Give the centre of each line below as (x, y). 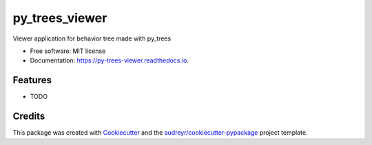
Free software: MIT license (68, 51)
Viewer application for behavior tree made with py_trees (92, 38)
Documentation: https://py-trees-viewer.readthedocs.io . (110, 60)
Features (32, 80)
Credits (29, 116)
